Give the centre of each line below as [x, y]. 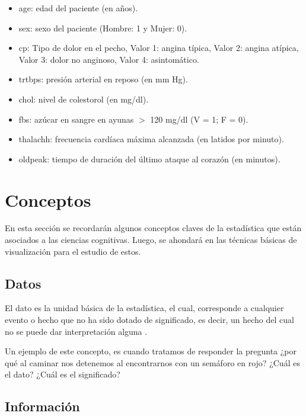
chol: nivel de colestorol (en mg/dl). [84, 99]
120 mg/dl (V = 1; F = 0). [199, 119]
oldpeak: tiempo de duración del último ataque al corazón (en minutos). [149, 159]
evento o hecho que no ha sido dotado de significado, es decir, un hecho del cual [149, 320]
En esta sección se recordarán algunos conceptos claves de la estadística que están [153, 228]
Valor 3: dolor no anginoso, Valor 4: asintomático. [109, 59]
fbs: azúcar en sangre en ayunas [76, 119]
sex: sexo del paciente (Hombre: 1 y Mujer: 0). [103, 28]
